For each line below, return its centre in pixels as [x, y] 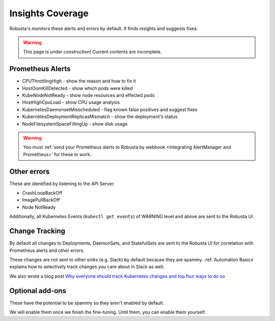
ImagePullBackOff [41, 200]
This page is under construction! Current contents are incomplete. [92, 52]
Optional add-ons [38, 291]
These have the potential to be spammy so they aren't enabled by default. [87, 303]
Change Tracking [37, 231]
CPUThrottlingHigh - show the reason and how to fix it [79, 81]
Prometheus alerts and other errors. [47, 250]
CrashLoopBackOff [42, 193]
